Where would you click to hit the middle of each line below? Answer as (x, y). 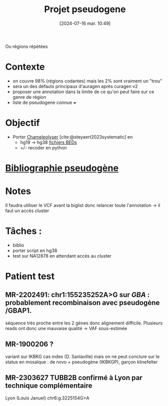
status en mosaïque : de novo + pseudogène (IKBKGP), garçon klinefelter (81, 362)
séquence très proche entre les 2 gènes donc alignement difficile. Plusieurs (84, 323)
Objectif (23, 123)
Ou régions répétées (27, 46)
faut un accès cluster (27, 211)
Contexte (25, 67)
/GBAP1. (18, 311)
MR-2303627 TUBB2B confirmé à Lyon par (74, 378)
